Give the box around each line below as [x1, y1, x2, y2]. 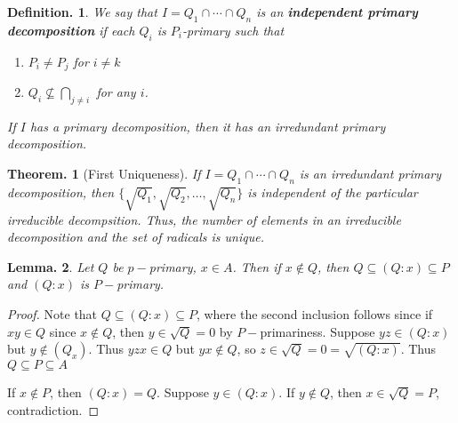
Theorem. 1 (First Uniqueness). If [7, 164, 201, 183]
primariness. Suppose [260, 322, 375, 340]
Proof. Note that [7, 304, 98, 323]
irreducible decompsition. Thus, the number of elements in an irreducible [7, 210, 401, 228]
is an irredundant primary [299, 164, 442, 183]
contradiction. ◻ [7, 400, 100, 419]
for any [96, 83, 136, 101]
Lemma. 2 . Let [7, 257, 94, 275]
